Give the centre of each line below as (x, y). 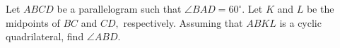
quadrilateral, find (45, 36)
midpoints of (33, 22)
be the (320, 8)
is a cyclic (300, 22)
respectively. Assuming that (183, 22)
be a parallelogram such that (119, 8)
